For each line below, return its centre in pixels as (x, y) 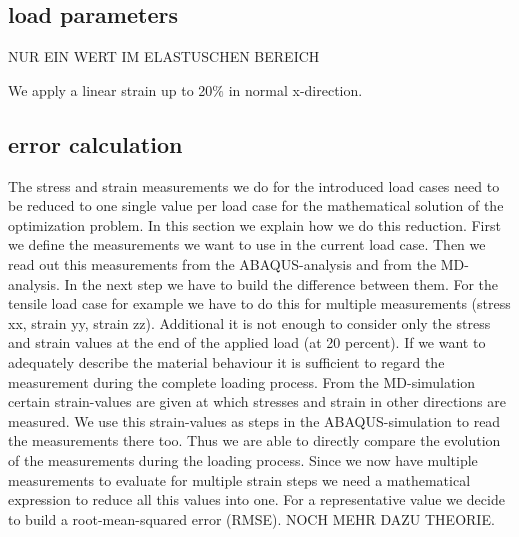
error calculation (95, 143)
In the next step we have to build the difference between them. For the (281, 283)
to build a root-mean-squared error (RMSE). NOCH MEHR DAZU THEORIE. (251, 518)
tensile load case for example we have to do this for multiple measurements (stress (259, 303)
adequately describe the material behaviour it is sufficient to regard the (226, 361)
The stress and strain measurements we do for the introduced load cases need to (254, 185)
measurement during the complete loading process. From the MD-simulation (242, 381)
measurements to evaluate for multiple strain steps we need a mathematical (239, 479)
